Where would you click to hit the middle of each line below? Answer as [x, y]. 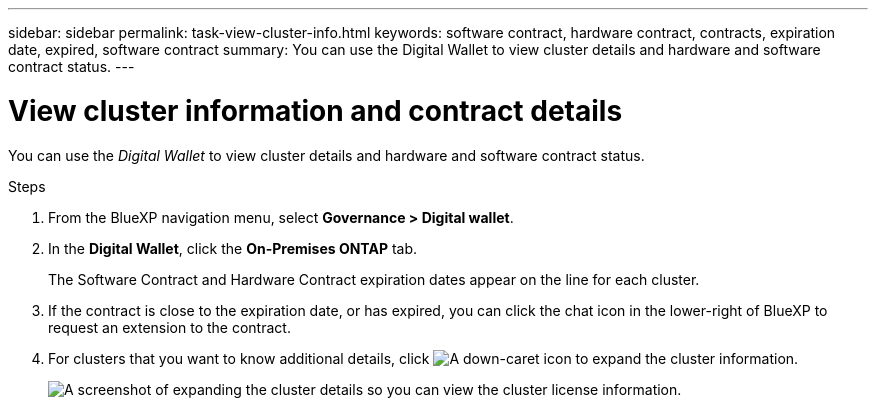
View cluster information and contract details [315, 110]
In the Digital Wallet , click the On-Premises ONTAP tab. [233, 248]
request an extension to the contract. [169, 327]
